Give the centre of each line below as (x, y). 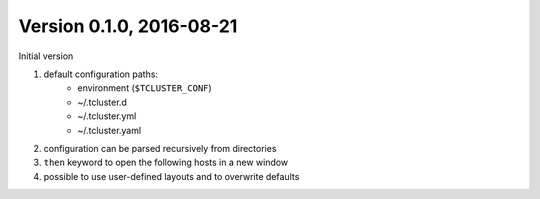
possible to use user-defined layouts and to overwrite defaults (171, 176)
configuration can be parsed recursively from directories (160, 148)
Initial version (46, 56)
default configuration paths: (101, 74)
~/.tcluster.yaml (109, 130)
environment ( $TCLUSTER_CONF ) (144, 88)
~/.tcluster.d (102, 102)
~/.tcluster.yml (107, 116)
